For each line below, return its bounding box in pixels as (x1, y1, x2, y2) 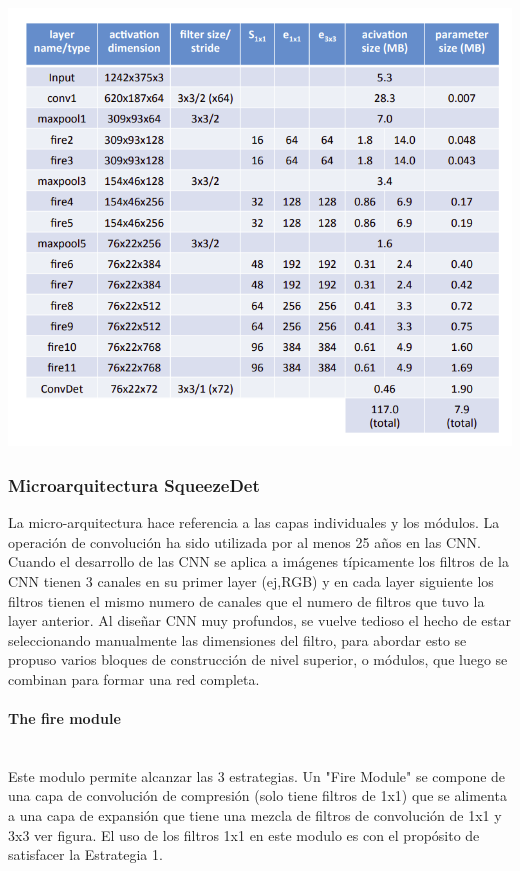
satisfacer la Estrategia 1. (8, 844, 163, 865)
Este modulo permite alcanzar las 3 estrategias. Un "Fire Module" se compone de (8, 765, 506, 786)
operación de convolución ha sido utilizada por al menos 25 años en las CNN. (8, 531, 481, 552)
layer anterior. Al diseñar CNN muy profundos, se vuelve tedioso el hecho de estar (8, 610, 512, 631)
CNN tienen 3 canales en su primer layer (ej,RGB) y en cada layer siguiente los (8, 570, 494, 591)
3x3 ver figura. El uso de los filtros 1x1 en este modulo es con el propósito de (8, 824, 480, 845)
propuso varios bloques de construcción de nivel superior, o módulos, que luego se (8, 649, 508, 670)
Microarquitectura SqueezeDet (8, 472, 260, 497)
